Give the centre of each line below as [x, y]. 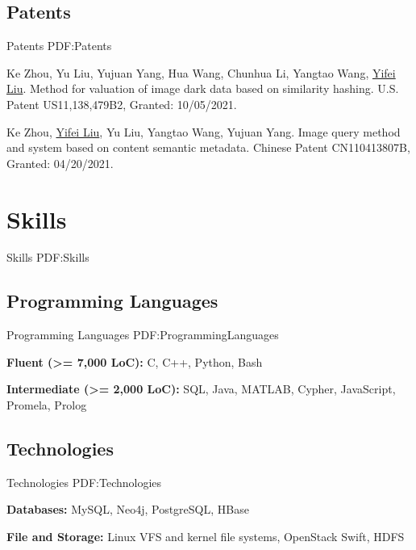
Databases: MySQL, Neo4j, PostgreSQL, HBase [128, 509]
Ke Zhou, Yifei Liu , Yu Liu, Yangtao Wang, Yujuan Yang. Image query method [204, 131]
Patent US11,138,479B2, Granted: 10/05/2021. [122, 104]
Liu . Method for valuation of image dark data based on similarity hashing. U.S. [203, 88]
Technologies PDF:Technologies [84, 482]
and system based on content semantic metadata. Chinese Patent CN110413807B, [208, 147]
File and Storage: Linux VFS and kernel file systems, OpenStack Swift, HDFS [206, 537]
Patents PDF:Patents [59, 46]
